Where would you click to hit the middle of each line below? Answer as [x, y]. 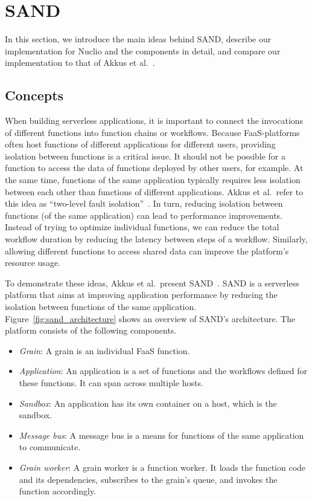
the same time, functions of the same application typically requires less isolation [153, 180]
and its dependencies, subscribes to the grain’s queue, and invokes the [148, 479]
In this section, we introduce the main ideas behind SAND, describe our [138, 39]
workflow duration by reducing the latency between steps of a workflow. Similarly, [156, 239]
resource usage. [33, 263]
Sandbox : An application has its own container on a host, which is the [148, 403]
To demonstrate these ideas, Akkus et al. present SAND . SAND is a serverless [152, 283]
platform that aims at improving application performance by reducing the [141, 295]
